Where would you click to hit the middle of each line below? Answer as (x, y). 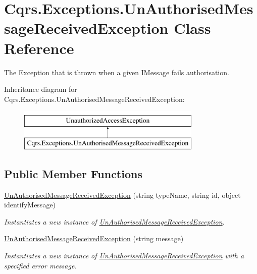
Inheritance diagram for (41, 89)
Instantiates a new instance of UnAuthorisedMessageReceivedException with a (124, 256)
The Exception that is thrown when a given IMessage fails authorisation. (117, 72)
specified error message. (40, 265)
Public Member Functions (73, 173)
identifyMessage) (30, 205)
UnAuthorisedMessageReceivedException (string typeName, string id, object (122, 195)
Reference (39, 48)
